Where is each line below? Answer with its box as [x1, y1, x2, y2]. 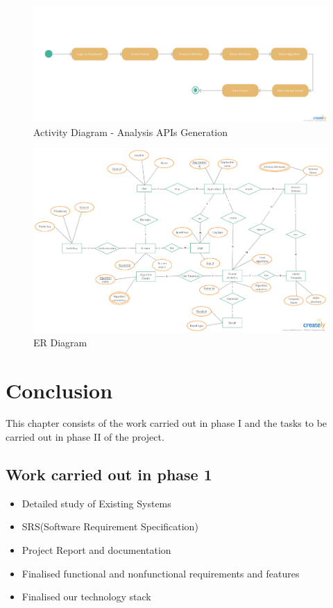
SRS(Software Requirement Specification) [22, 519, 198, 534]
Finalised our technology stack [22, 589, 151, 604]
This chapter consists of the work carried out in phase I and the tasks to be [6, 416, 327, 430]
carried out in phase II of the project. [6, 430, 164, 444]
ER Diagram [33, 335, 87, 349]
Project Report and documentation [22, 543, 171, 557]
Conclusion [6, 375, 113, 404]
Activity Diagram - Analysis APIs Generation [33, 124, 228, 139]
